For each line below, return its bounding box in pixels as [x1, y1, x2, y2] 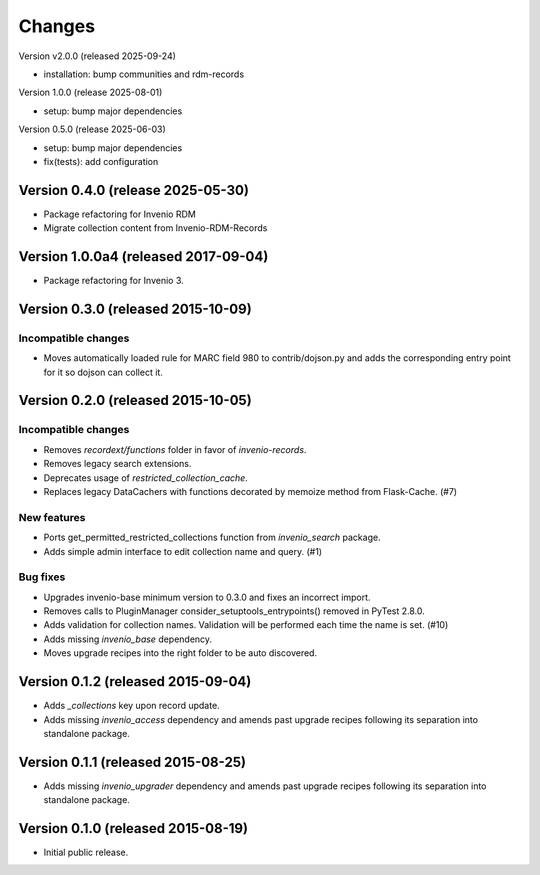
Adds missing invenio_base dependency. [43, 633, 213, 645]
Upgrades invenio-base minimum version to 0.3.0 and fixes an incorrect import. [43, 591, 371, 603]
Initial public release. [43, 846, 129, 859]
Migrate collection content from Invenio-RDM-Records [43, 222, 268, 234]
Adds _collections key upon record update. [43, 700, 220, 712]
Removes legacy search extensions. [43, 458, 192, 470]
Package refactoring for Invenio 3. [43, 275, 184, 287]
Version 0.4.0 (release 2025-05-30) [18, 181, 250, 199]
